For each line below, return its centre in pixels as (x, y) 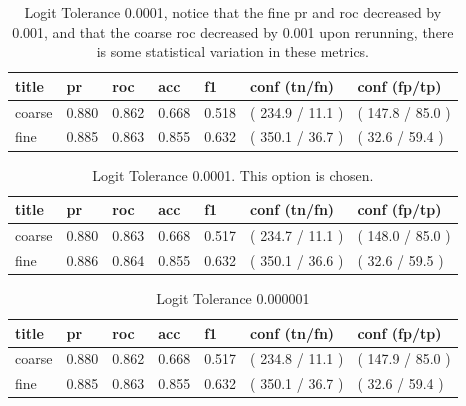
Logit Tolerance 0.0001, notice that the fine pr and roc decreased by (233, 12)
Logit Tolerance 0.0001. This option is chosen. (233, 174)
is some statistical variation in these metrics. (233, 51)
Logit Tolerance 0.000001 (233, 297)
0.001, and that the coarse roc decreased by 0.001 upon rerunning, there (233, 31)
